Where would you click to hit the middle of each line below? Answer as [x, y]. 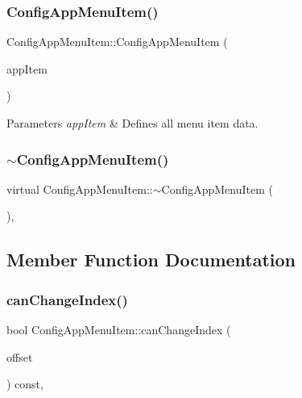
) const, [25, 384]
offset [20, 356]
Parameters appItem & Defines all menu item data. [132, 123]
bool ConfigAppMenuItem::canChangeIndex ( [119, 329]
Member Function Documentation [151, 260]
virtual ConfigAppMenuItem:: [80, 189]
